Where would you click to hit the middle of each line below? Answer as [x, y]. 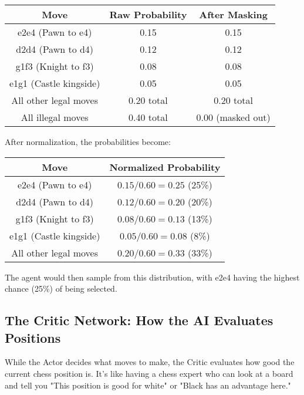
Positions [33, 337]
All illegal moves [55, 117]
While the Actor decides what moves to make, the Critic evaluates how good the [150, 362]
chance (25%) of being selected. [61, 288]
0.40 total [148, 117]
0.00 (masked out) [233, 117]
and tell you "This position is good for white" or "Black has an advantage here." [148, 385]
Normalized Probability [165, 167]
